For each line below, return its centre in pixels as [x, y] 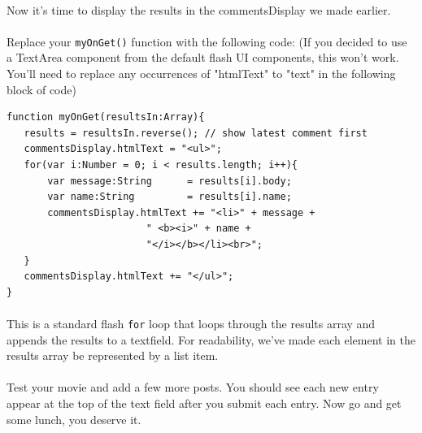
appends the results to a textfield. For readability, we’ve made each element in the [211, 339]
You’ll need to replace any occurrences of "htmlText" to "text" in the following [201, 74]
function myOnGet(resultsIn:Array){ [106, 117]
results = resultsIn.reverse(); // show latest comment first [196, 133]
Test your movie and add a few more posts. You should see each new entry [193, 387]
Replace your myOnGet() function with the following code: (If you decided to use [207, 41]
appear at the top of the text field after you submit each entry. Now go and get [204, 403]
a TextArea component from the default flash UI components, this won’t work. [203, 57]
